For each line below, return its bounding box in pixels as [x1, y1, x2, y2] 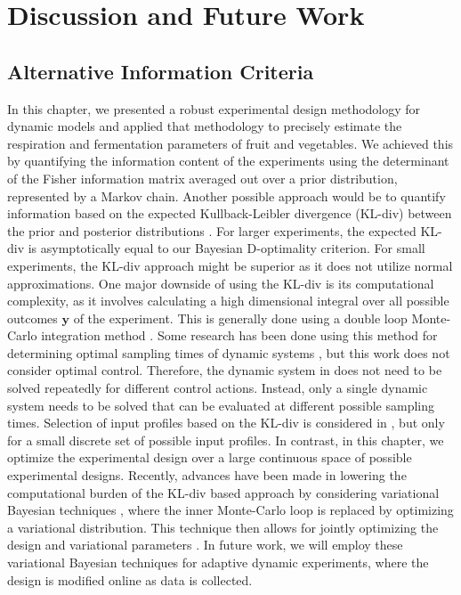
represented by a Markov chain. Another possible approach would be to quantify [7, 186, 446, 205]
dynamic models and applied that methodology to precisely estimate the [7, 117, 402, 135]
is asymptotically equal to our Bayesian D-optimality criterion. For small [28, 239, 425, 257]
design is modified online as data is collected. [7, 570, 253, 589]
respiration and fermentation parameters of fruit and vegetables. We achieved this [7, 134, 454, 152]
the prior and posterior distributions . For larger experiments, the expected [7, 221, 417, 240]
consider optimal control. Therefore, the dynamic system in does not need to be [7, 361, 442, 379]
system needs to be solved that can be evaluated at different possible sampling [7, 395, 435, 414]
